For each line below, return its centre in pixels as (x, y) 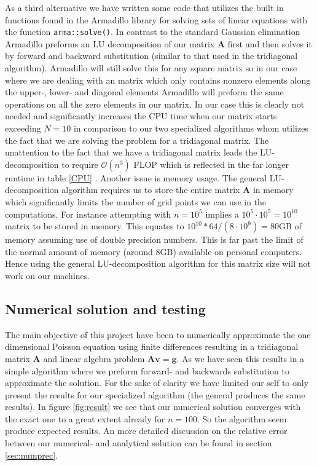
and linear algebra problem (94, 358)
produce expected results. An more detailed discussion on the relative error (146, 431)
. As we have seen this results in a (241, 358)
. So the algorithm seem (242, 418)
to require (80, 164)
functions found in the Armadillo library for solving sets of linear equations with (156, 19)
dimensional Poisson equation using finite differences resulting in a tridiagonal (152, 346)
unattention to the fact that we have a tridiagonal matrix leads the (131, 152)
